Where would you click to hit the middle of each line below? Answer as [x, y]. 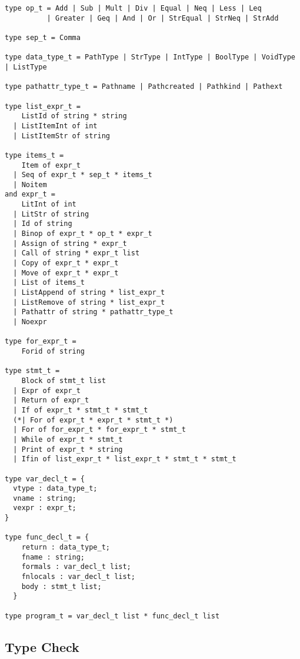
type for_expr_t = [41, 342]
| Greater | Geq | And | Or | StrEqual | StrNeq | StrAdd [163, 18]
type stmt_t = [32, 371]
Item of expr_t [51, 165]
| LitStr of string [51, 214]
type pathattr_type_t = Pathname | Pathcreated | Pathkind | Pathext [144, 87]
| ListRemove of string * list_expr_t [89, 302]
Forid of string [53, 351]
